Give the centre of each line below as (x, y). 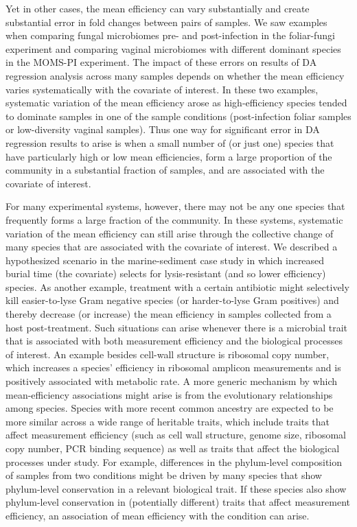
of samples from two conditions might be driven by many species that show (164, 475)
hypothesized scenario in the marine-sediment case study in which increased (165, 260)
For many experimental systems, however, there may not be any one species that (175, 206)
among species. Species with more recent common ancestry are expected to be (170, 408)
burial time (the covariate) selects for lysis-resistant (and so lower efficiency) (166, 273)
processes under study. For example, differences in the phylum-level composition (174, 461)
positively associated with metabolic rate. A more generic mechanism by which (171, 381)
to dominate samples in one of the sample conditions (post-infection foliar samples (178, 116)
